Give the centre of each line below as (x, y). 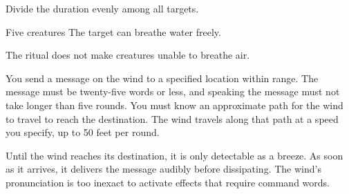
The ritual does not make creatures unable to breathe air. (128, 55)
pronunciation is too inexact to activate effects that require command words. (168, 182)
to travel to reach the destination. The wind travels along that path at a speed (172, 118)
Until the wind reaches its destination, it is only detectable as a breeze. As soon (174, 155)
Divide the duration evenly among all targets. (102, 8)
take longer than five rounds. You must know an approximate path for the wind (174, 105)
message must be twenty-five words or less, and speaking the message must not (173, 91)
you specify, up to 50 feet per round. (83, 132)
